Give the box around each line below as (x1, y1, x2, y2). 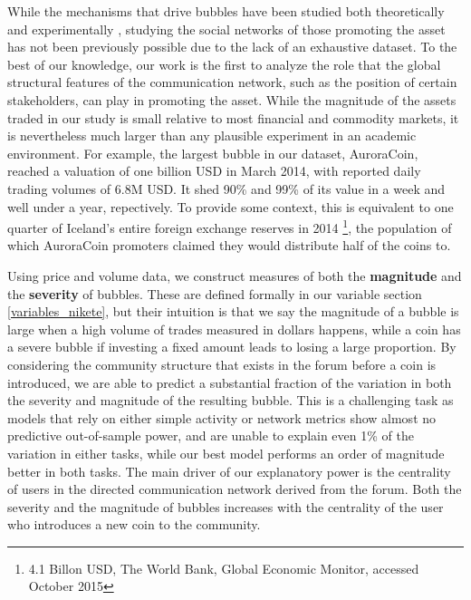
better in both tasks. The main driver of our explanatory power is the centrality (7, 461, 451, 480)
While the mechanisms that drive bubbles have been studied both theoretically (7, 2, 445, 20)
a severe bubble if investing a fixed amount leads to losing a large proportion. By (7, 337, 457, 356)
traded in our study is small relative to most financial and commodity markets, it (7, 108, 459, 127)
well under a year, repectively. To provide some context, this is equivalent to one (7, 197, 454, 216)
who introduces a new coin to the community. (7, 515, 261, 534)
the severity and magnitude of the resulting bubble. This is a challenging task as (7, 391, 454, 410)
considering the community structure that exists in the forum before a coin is (7, 354, 437, 373)
